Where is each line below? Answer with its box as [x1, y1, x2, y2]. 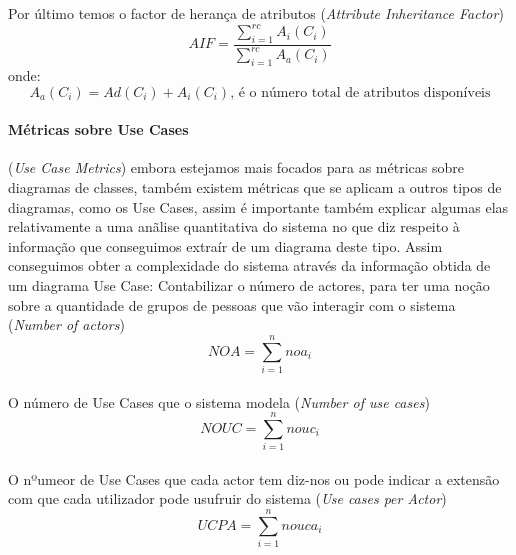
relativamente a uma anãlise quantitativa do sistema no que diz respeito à [8, 216, 460, 237]
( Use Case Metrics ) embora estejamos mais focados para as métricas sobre [8, 157, 464, 178]
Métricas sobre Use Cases [8, 119, 189, 140]
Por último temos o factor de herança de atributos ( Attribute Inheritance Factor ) [8, 3, 504, 23]
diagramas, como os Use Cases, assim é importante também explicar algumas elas [8, 196, 509, 217]
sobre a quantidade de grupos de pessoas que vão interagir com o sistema [8, 294, 456, 315]
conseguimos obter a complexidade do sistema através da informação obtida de [8, 255, 491, 276]
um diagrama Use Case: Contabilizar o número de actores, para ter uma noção [8, 275, 490, 296]
